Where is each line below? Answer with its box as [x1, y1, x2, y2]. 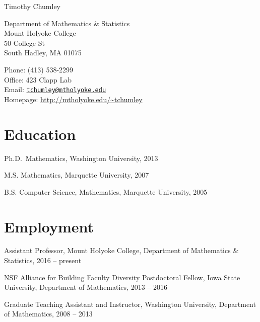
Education [4, 123, 76, 144]
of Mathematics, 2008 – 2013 [4, 308, 93, 319]
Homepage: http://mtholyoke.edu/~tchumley [4, 94, 143, 104]
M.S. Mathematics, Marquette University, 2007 [4, 170, 149, 180]
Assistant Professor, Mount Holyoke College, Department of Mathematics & [4, 245, 239, 256]
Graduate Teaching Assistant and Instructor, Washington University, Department [4, 298, 256, 309]
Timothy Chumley [4, 1, 60, 11]
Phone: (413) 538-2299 [4, 64, 74, 74]
